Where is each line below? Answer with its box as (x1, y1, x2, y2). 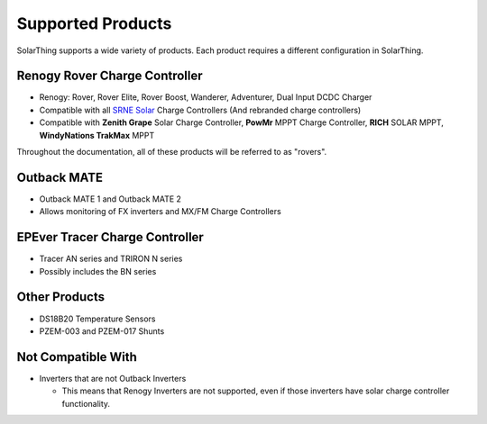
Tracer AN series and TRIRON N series (39, 253, 183, 265)
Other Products (16, 289, 106, 305)
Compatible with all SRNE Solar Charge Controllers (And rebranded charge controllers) (39, 104, 362, 115)
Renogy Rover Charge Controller (16, 68, 203, 84)
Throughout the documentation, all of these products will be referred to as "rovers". (16, 147, 327, 158)
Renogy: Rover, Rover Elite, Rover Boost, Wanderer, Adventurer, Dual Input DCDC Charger (39, 92, 372, 103)
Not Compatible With (16, 349, 137, 365)
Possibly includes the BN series (39, 266, 157, 276)
